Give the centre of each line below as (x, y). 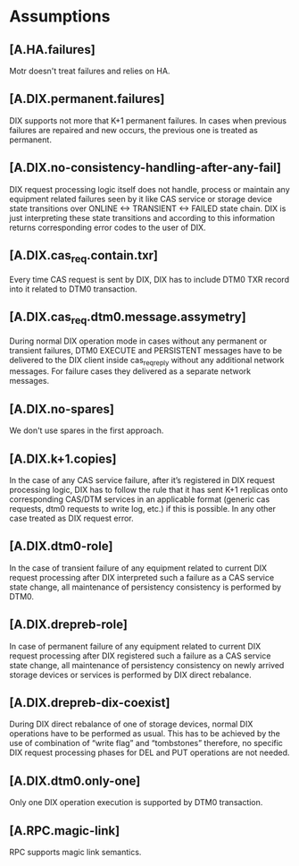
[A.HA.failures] (52, 50)
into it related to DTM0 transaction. (73, 289)
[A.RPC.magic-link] (65, 831)
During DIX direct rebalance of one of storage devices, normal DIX (131, 724)
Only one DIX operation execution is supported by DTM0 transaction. (136, 802)
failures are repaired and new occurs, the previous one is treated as (134, 130)
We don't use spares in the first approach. (87, 430)
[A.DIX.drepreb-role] (68, 625)
